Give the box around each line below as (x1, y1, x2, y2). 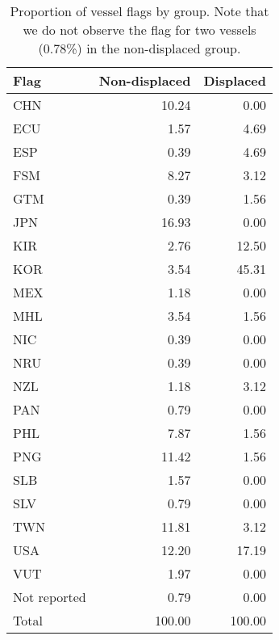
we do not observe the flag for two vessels (23, 20, 256, 39)
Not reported (13, 587, 86, 606)
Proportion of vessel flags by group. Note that (10, 2, 269, 20)
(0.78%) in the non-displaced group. (38, 39, 241, 57)
